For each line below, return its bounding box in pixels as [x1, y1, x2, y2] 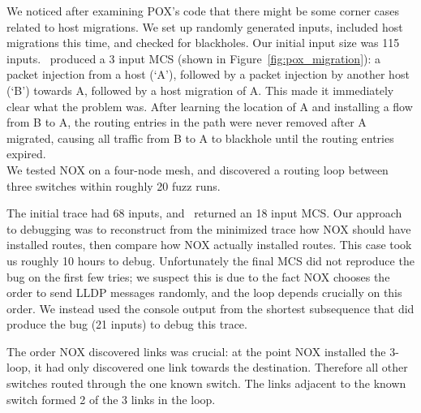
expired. [6, 145, 46, 162]
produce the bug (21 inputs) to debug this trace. [6, 316, 247, 333]
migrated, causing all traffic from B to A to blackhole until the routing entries [6, 129, 394, 146]
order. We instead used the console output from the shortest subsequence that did [6, 299, 415, 316]
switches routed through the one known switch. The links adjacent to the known [6, 375, 406, 392]
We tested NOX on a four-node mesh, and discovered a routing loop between [6, 161, 389, 178]
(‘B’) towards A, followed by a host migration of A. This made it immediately [6, 81, 394, 98]
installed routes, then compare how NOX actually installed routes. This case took [6, 236, 412, 253]
